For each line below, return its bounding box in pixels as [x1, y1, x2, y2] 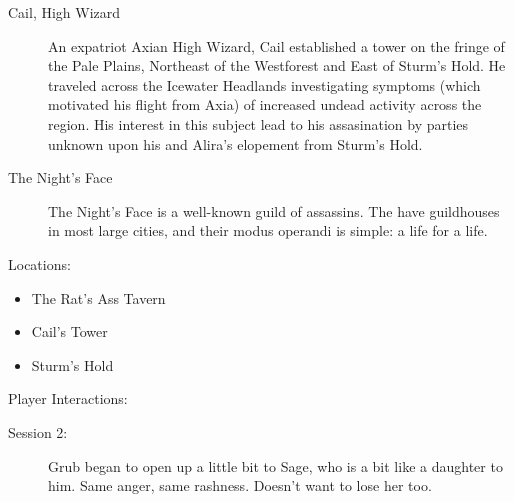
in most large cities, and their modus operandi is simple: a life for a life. [48, 220, 488, 241]
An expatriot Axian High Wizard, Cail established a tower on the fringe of [48, 35, 505, 56]
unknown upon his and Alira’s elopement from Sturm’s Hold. [48, 133, 423, 154]
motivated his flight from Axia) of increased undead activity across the [48, 94, 482, 115]
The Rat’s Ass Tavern [31, 287, 166, 308]
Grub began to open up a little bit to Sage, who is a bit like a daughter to [48, 455, 503, 476]
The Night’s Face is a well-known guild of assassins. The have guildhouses [48, 200, 500, 221]
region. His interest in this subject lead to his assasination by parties [48, 113, 469, 134]
